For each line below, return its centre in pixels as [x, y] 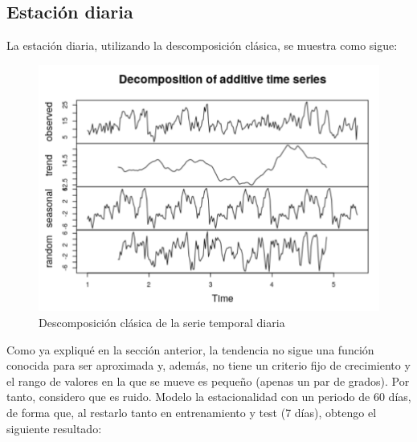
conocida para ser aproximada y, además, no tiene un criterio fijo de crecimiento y [208, 365]
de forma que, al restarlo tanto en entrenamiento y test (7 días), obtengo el [192, 412]
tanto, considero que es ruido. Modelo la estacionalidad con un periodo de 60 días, [209, 397]
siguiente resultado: [54, 428]
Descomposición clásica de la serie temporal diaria [162, 322]
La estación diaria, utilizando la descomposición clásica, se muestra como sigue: [202, 45]
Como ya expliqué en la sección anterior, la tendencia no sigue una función [190, 349]
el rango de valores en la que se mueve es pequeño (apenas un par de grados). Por [208, 381]
